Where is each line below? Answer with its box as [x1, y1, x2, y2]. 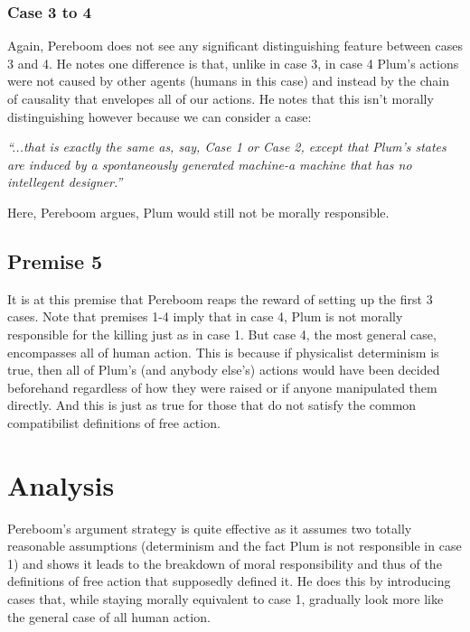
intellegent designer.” [7, 172, 123, 191]
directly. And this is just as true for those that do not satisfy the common [7, 395, 417, 414]
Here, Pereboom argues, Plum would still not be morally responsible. [7, 202, 390, 221]
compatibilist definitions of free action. [7, 413, 221, 432]
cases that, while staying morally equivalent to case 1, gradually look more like [7, 590, 444, 609]
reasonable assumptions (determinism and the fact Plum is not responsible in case [7, 536, 462, 555]
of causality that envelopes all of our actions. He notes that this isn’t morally [7, 89, 434, 107]
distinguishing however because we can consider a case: [7, 107, 312, 125]
